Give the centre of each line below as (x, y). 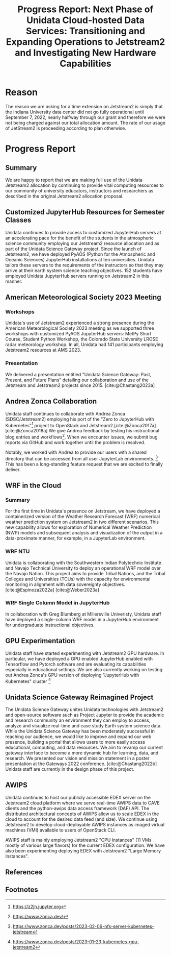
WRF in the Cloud (33, 485)
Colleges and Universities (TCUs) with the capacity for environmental (78, 579)
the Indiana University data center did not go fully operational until (75, 112)
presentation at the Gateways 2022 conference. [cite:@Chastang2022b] (81, 764)
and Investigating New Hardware (85, 53)
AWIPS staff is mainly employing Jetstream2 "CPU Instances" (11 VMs (78, 840)
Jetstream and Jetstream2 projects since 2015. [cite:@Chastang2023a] (80, 385)
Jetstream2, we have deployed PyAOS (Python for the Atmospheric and (80, 254)
